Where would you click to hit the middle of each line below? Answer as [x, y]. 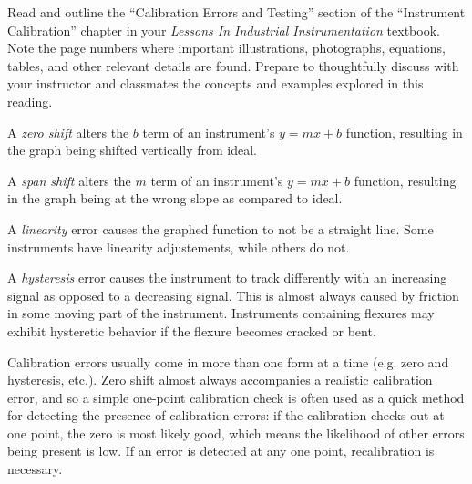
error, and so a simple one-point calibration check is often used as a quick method [236, 397]
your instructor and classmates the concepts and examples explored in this [215, 83]
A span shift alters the [69, 180]
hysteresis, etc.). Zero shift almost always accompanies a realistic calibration [220, 380]
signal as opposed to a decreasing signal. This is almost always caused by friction [233, 295]
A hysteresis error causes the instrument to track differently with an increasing [227, 278]
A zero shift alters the [68, 132]
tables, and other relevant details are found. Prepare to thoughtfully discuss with [233, 65]
